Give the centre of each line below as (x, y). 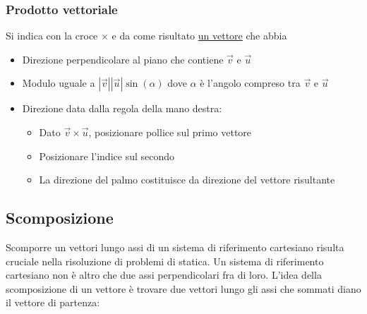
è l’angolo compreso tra (250, 83)
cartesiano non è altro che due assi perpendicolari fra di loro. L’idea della (164, 275)
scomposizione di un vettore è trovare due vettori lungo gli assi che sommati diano (183, 288)
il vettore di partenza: (53, 302)
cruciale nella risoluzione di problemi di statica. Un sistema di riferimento (165, 261)
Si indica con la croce (52, 36)
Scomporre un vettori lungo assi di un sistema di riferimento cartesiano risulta (175, 247)
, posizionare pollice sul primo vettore (170, 132)
